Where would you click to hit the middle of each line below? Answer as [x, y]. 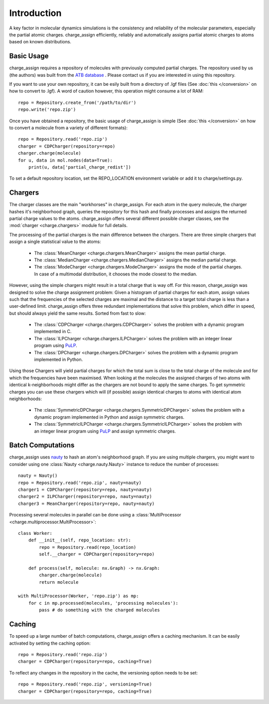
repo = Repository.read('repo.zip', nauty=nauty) [80, 482]
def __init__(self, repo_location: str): [80, 540]
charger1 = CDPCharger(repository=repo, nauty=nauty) [85, 490]
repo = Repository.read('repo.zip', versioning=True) [85, 684]
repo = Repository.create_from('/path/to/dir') [77, 103]
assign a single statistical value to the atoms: [55, 241]
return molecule [59, 582]
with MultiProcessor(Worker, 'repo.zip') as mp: [78, 596]
